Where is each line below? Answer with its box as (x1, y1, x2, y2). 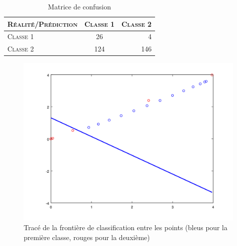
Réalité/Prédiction (7, 18, 78, 29)
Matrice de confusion (48, 1, 111, 11)
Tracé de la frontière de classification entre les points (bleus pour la (24, 222, 228, 232)
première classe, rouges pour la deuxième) (24, 232, 150, 242)
